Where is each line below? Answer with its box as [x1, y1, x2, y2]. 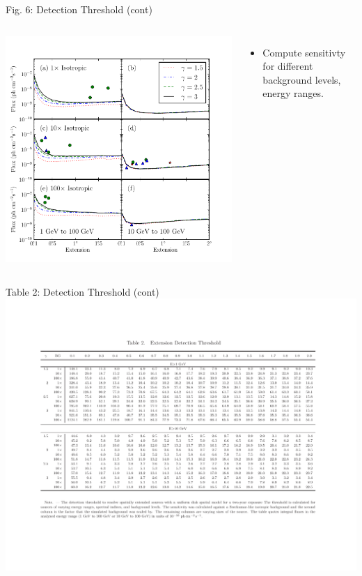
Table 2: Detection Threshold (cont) [6, 284, 159, 298]
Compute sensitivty [262, 45, 346, 59]
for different [262, 59, 313, 73]
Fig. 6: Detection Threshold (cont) [6, 2, 152, 16]
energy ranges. [262, 86, 324, 100]
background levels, [262, 72, 341, 86]
